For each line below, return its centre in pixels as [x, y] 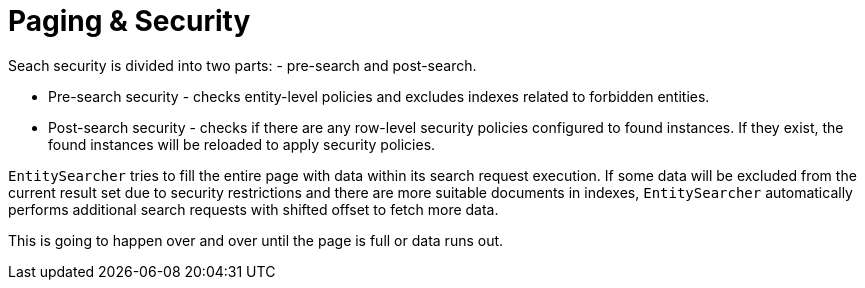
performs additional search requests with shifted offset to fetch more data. [253, 209]
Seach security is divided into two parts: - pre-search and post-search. [242, 65]
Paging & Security [129, 21]
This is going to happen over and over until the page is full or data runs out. [256, 240]
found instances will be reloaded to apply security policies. [242, 144]
